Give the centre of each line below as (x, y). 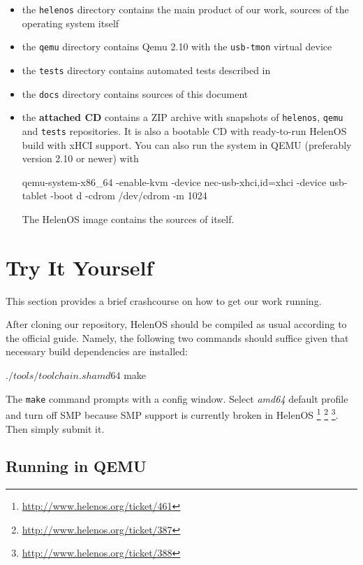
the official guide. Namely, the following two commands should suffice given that (177, 337)
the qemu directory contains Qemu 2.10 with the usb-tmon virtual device (177, 47)
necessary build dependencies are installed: (97, 351)
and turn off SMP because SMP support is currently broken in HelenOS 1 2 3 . (172, 414)
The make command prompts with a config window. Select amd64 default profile (177, 398)
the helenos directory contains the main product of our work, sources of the (185, 9)
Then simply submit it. (55, 428)
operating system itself (71, 23)
